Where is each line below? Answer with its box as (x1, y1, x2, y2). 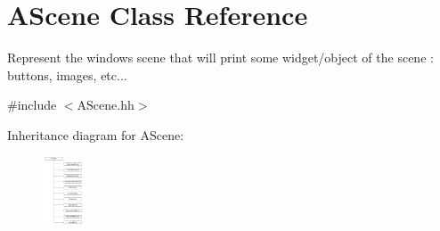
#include (7, 95, 57, 114)
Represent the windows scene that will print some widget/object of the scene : (7, 48, 434, 67)
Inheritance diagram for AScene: (7, 125, 184, 144)
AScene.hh (77, 95, 134, 114)
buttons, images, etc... (7, 65, 127, 84)
